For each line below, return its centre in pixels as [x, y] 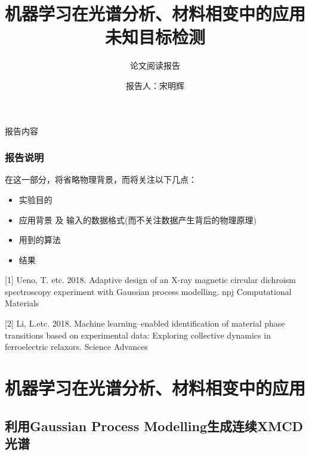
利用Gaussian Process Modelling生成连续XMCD [154, 425]
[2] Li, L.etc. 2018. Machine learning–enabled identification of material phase [145, 323]
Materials [22, 303]
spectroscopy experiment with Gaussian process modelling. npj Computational [148, 291]
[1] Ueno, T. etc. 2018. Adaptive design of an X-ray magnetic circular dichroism [150, 280]
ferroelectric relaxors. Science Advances [76, 347]
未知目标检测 [155, 37]
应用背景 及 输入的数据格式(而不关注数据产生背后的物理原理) [138, 219]
